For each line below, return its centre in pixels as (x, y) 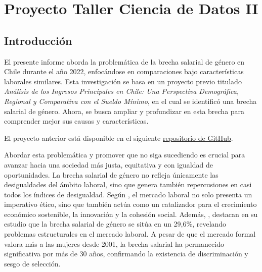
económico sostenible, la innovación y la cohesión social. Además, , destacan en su (131, 214)
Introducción (38, 40)
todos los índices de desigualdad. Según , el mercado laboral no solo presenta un (128, 194)
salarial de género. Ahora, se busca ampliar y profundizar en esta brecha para (124, 111)
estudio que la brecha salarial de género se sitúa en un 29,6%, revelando (115, 224)
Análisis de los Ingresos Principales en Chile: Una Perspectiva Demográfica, (122, 91)
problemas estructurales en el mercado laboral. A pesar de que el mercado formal (130, 234)
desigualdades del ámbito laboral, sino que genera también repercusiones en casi (128, 184)
